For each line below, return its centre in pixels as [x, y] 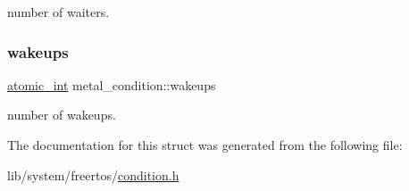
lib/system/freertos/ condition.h [93, 174]
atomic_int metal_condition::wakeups [112, 84]
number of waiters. [58, 12]
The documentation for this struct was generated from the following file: [205, 145]
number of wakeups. [62, 115]
